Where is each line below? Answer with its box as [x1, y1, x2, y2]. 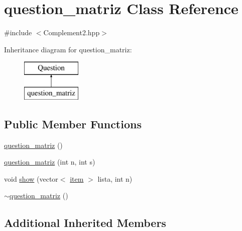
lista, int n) [97, 173, 133, 184]
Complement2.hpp [43, 27, 100, 38]
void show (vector [4, 173, 58, 184]
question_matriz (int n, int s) [4, 157, 95, 167]
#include [4, 27, 32, 38]
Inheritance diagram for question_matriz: [4, 44, 132, 54]
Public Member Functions [4, 116, 142, 131]
